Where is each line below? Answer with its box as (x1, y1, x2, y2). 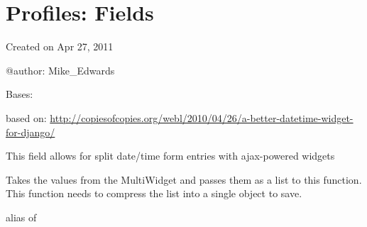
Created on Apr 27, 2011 (6, 39, 114, 54)
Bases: (6, 87, 33, 101)
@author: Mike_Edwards (6, 62, 115, 77)
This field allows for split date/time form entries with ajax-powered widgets (6, 148, 335, 163)
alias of (6, 209, 37, 224)
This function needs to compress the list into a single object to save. (6, 186, 302, 201)
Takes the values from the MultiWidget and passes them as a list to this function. (6, 172, 362, 187)
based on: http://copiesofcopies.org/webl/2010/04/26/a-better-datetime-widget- (6, 110, 354, 125)
